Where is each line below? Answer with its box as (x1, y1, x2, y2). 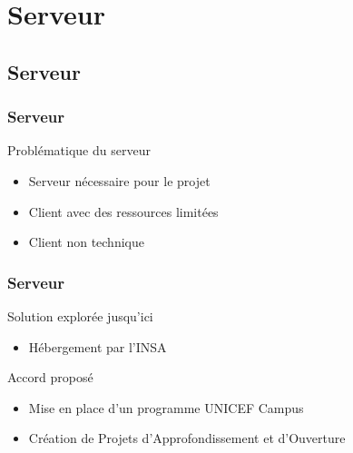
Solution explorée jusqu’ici (7, 306, 153, 325)
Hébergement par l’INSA (28, 337, 167, 356)
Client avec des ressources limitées (28, 202, 219, 221)
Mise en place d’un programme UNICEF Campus (28, 398, 304, 417)
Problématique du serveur (7, 141, 151, 160)
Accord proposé (7, 368, 93, 387)
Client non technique (28, 232, 144, 251)
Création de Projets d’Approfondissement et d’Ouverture (28, 428, 346, 448)
